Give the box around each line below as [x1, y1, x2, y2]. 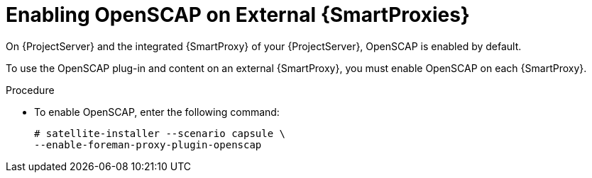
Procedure [6, 83, 55, 96]
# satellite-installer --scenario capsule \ [34, 127, 286, 139]
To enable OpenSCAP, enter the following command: [34, 105, 280, 118]
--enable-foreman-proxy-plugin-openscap [34, 138, 262, 150]
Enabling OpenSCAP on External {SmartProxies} [6, 3, 470, 27]
